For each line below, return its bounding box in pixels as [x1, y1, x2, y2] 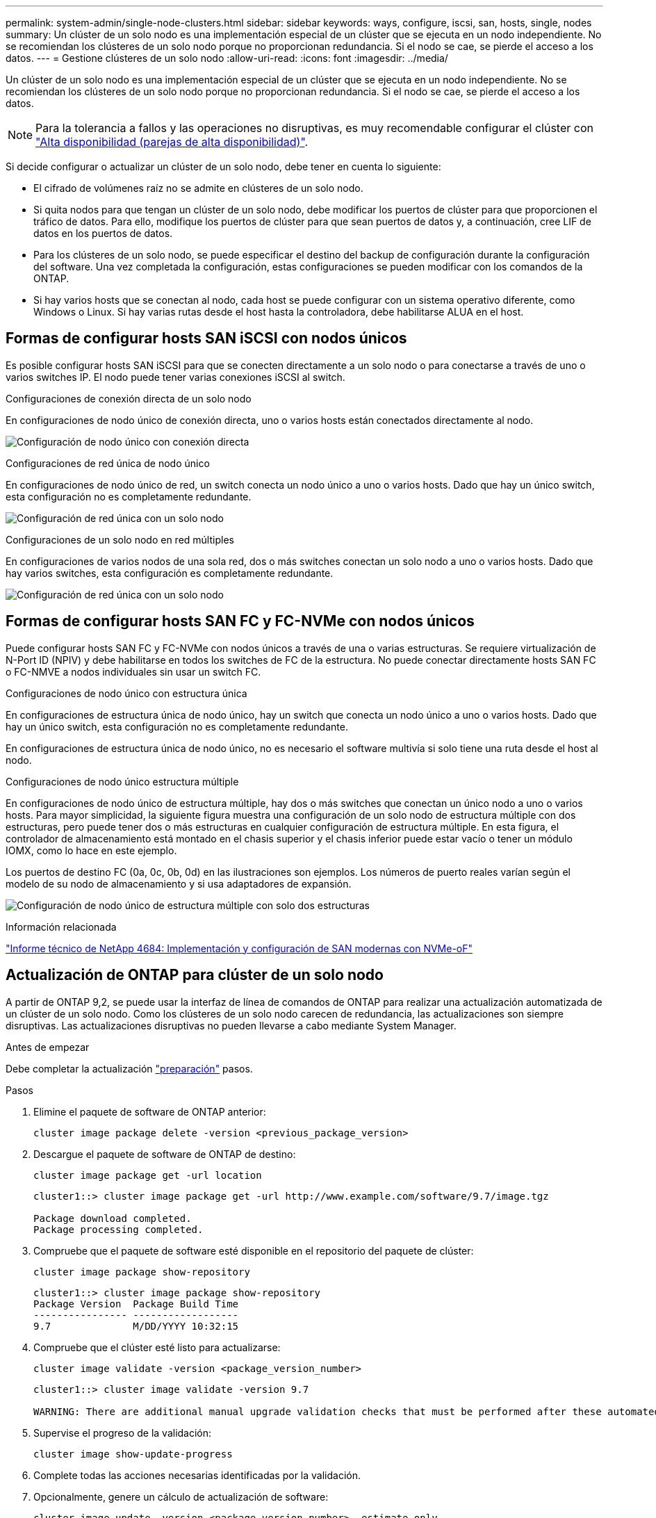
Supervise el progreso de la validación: [33, 1426, 212, 1439]
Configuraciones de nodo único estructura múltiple [6, 775, 239, 787]
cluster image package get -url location [33, 1169, 262, 1181]
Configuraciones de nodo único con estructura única [6, 687, 247, 699]
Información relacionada [6, 920, 117, 933]
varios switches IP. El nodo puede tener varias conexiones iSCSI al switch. [6, 370, 345, 383]
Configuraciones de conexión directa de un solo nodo [6, 392, 252, 405]
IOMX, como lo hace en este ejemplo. [6, 844, 177, 856]
